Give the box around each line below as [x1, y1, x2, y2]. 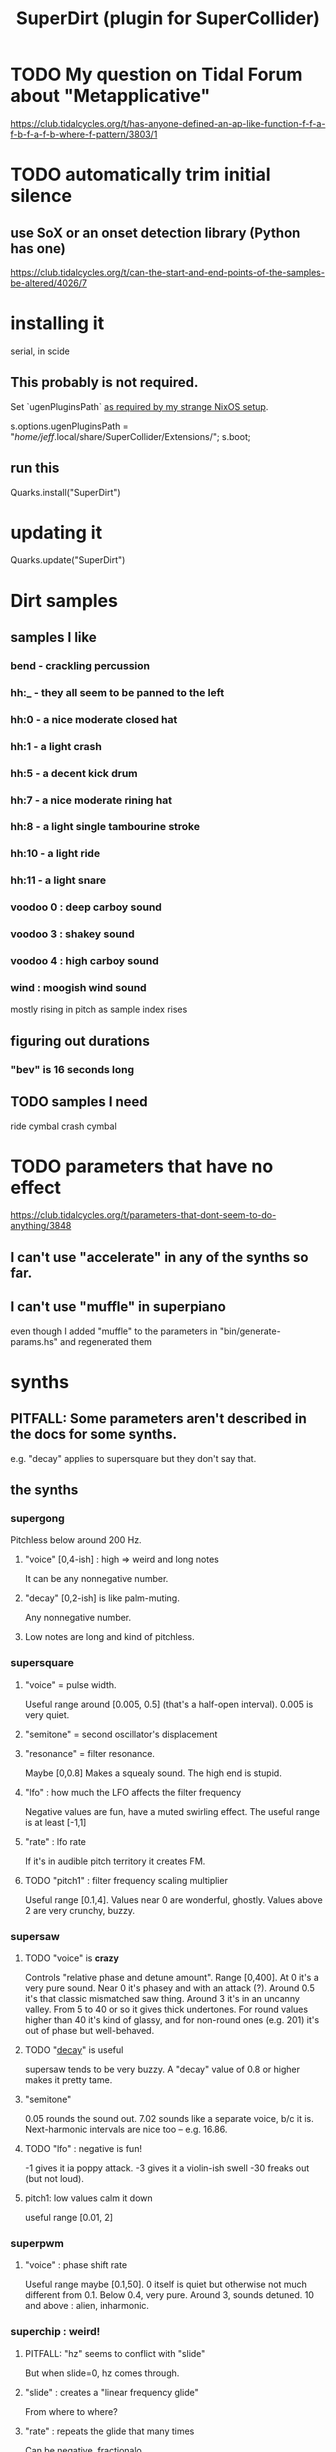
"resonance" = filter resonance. [24, 1747, 155, 1759]
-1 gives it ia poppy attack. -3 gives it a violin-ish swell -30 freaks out [24, 2162, 310, 2174]
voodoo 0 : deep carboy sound [10, 900, 162, 914]
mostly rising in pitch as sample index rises [10, 1003, 188, 1016]
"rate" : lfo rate [24, 1835, 87, 1847]
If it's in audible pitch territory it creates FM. [24, 1855, 206, 1867]
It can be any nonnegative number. [24, 1573, 169, 1585]
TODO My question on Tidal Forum [10, 63, 303, 86]
